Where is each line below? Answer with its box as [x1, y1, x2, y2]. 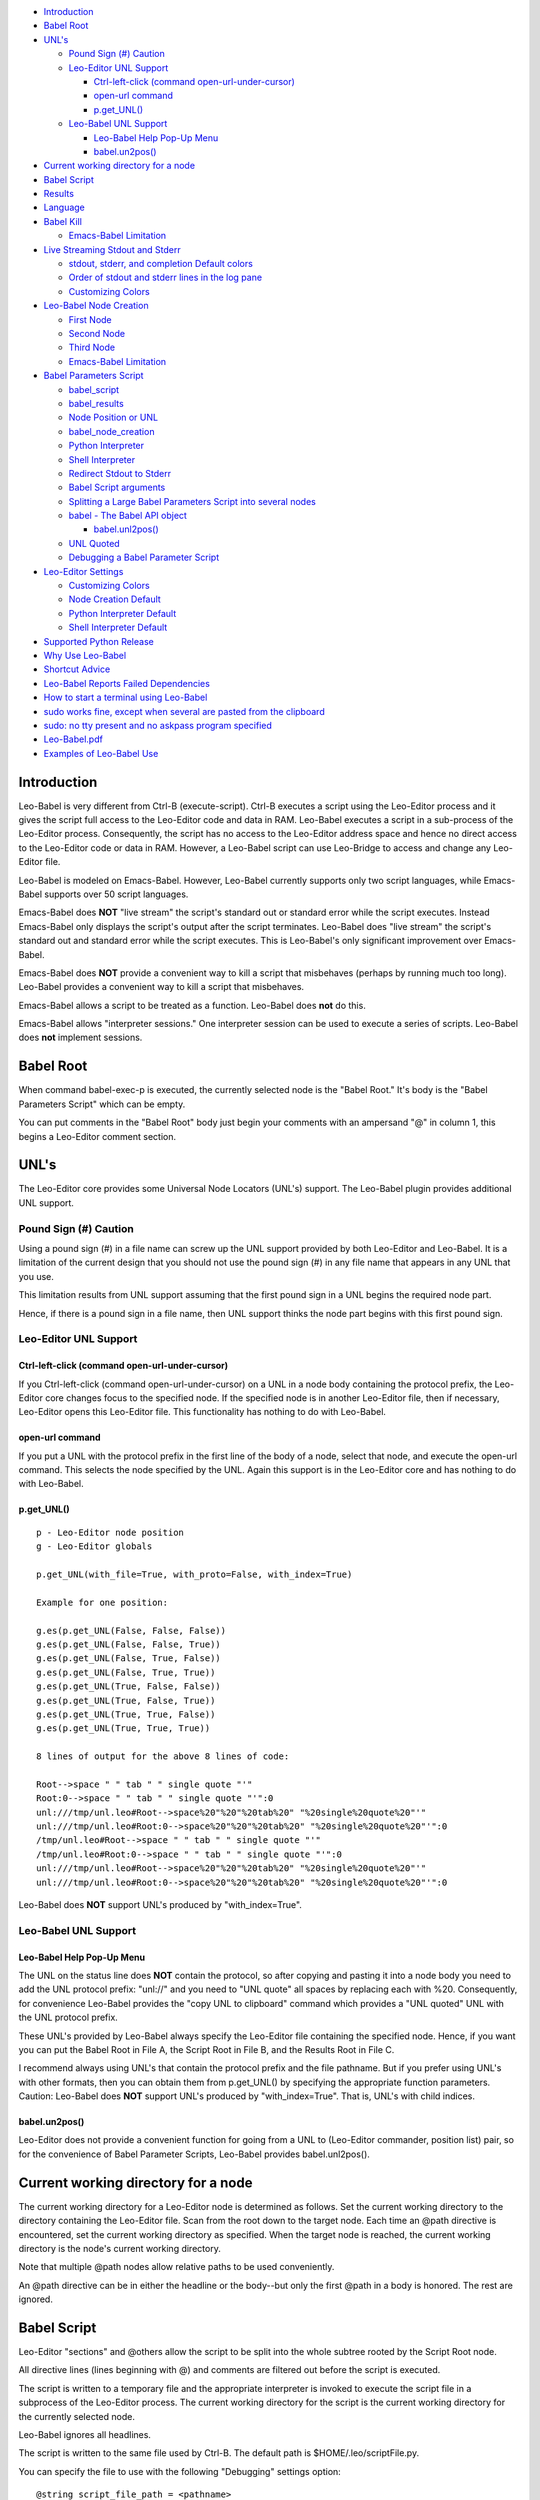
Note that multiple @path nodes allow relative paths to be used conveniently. [18, 2261, 335, 2273]
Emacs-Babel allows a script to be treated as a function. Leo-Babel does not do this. [18, 999, 367, 1011]
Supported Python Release [43, 635, 154, 647]
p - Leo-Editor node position [36, 1526, 185, 1538]
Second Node [68, 327, 125, 339]
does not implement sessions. [18, 1031, 143, 1044]
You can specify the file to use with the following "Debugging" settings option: [18, 2465, 342, 2477]
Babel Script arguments [68, 481, 166, 494]
